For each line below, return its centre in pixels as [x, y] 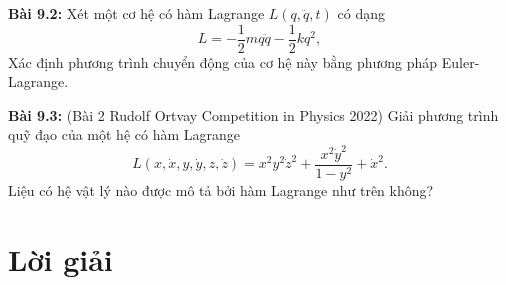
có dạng [361, 13]
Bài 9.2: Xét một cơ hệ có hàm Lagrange [136, 13]
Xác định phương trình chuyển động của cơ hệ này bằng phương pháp [223, 61]
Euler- [460, 61]
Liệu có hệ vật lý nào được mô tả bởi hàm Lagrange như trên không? [221, 189]
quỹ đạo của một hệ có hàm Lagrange [124, 134]
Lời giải [60, 258]
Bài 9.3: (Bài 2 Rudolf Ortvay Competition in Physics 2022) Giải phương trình [253, 114]
